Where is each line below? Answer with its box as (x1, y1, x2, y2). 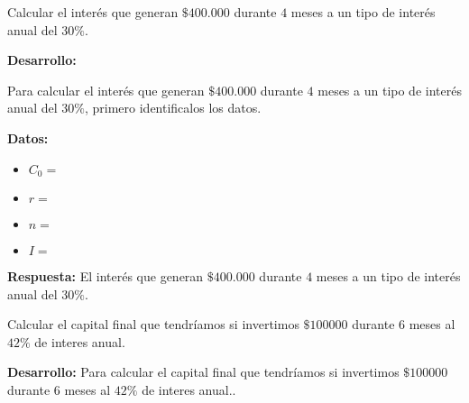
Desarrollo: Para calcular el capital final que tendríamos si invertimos (7, 362, 400, 381)
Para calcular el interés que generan (7, 80, 205, 99)
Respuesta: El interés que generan (7, 267, 204, 286)
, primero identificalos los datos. (84, 98, 262, 117)
